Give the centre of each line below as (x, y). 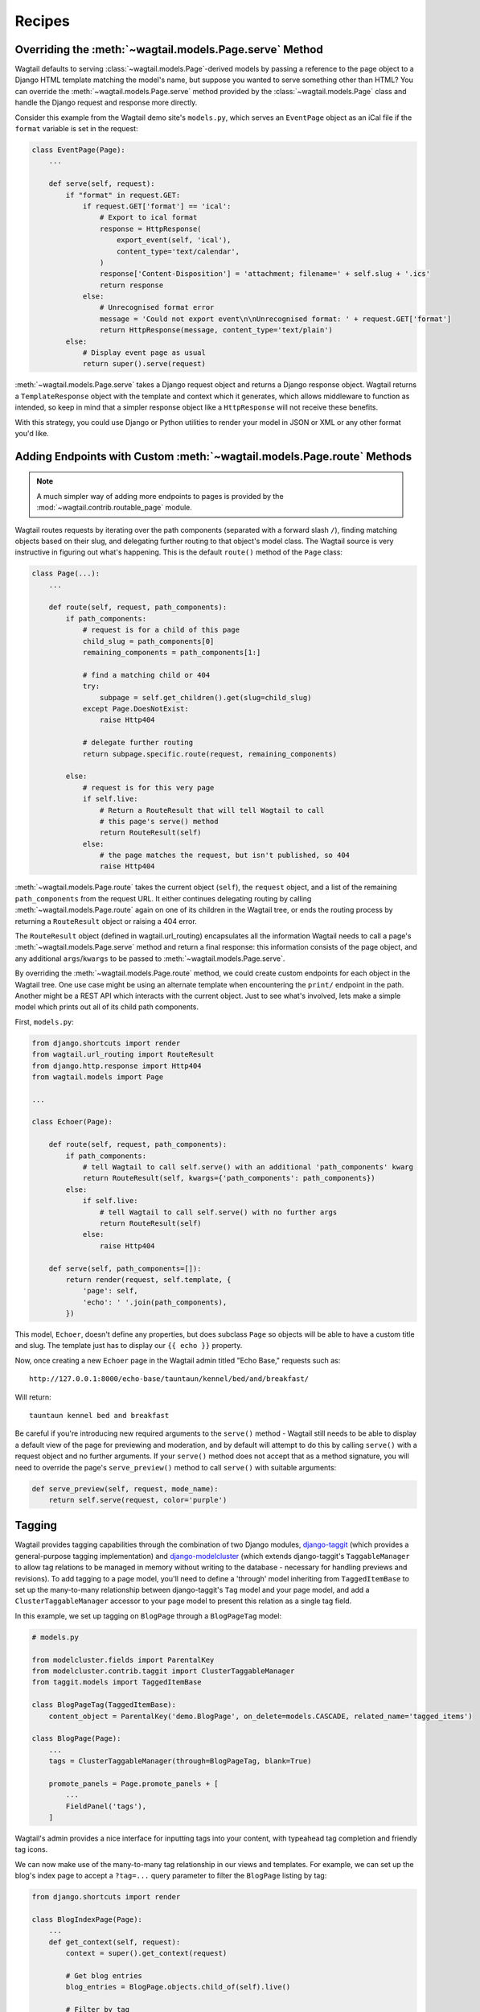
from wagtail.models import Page (98, 1077)
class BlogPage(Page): (76, 1739)
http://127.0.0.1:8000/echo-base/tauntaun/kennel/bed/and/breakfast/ (169, 1379)
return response (131, 285)
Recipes (42, 21)
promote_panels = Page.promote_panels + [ (133, 1783)
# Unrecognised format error (157, 307)
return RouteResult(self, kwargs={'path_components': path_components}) (229, 1178)
